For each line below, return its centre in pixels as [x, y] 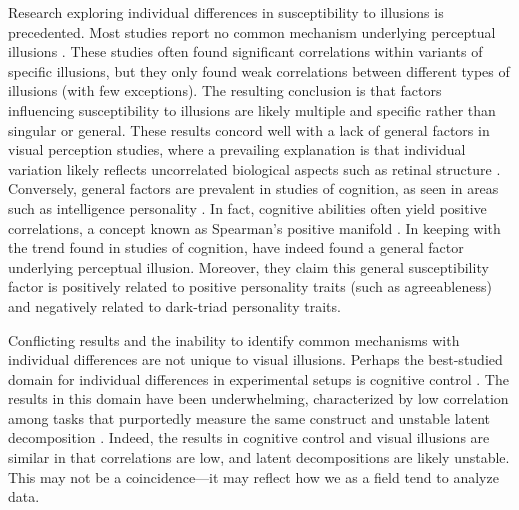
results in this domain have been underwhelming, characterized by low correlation [258, 398]
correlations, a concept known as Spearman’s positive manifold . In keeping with [254, 227]
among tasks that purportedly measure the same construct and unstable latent [249, 417]
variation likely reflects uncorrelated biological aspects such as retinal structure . [254, 168]
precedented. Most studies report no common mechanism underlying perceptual [252, 31]
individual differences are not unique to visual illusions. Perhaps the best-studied [255, 359]
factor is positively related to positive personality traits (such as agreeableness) [250, 286]
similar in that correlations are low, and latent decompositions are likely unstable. [259, 457]
